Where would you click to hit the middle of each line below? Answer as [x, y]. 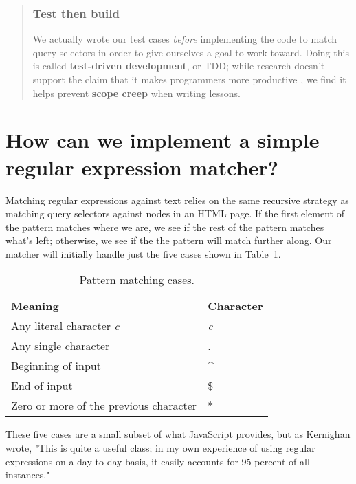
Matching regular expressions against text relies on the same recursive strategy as [177, 200]
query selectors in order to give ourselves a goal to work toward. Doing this [191, 52]
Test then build [76, 13]
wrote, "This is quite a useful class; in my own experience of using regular [160, 448]
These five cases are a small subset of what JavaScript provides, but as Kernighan [178, 434]
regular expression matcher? [142, 167]
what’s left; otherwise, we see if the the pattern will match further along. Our [169, 240]
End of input [42, 386]
